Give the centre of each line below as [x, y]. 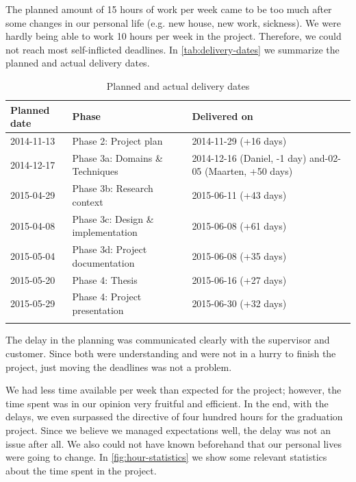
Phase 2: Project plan [117, 141]
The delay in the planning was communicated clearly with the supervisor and [168, 340]
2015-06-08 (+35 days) [239, 255]
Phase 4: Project [107, 297]
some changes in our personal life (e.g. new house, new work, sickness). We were [173, 22]
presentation [98, 310]
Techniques [95, 171]
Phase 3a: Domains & [117, 157]
